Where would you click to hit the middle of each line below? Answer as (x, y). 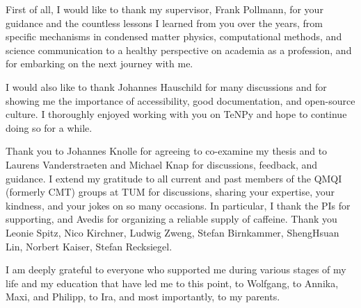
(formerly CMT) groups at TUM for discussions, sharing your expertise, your (170, 192)
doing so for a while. (49, 127)
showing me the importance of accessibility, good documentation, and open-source (180, 100)
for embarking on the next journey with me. (99, 63)
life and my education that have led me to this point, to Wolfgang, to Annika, (172, 283)
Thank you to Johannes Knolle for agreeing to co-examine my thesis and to (167, 151)
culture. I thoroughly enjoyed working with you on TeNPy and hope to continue (176, 114)
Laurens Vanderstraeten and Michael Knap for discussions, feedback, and (162, 164)
